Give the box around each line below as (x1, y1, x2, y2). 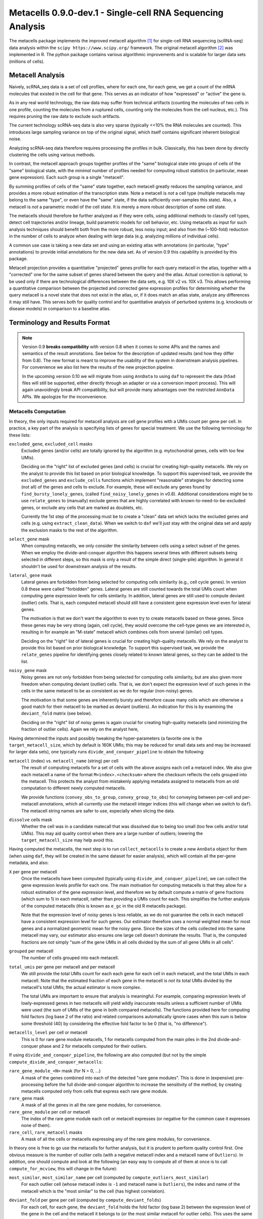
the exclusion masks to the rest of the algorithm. (21, 527, 118, 533)
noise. (9, 136, 21, 142)
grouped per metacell (9, 948, 54, 954)
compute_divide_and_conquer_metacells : (9, 1059, 103, 1065)
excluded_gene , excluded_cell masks (9, 441, 93, 447)
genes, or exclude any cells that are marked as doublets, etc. (21, 505, 144, 511)
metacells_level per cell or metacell (9, 1029, 88, 1036)
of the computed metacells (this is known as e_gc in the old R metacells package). (21, 903, 187, 909)
